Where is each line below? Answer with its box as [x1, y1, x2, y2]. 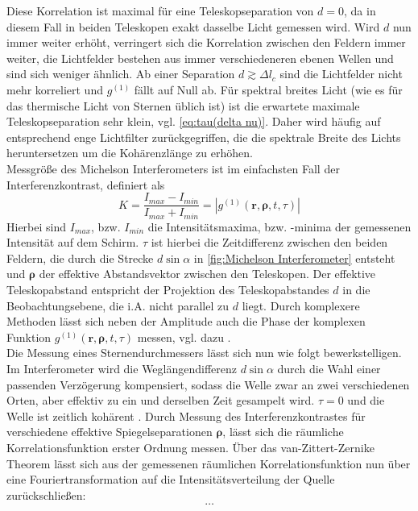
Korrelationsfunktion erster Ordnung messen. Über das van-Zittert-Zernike [6, 438, 375, 455]
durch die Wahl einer [277, 359, 381, 376]
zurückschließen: [6, 486, 86, 503]
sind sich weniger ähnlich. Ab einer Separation [6, 65, 235, 82]
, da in [343, 2, 376, 19]
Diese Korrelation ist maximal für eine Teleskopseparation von [6, 2, 314, 19]
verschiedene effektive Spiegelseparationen [6, 423, 213, 440]
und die [347, 392, 385, 409]
